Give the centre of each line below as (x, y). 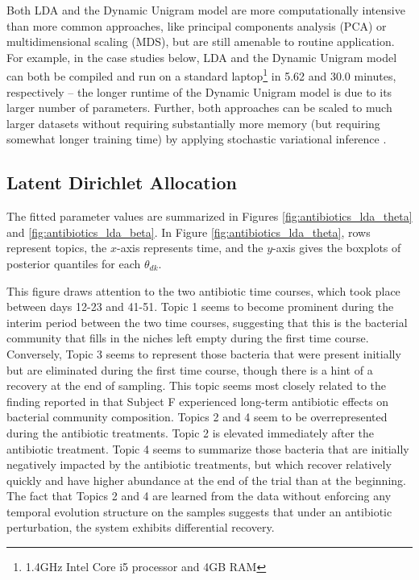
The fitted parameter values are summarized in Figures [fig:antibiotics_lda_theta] (209, 216)
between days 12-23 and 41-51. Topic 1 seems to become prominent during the (200, 307)
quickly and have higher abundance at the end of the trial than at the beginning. (206, 480)
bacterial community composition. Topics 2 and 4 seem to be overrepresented (197, 417)
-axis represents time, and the (190, 248)
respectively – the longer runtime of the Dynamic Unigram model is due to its (199, 91)
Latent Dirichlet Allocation (122, 182)
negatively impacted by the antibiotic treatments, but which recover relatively (199, 464)
